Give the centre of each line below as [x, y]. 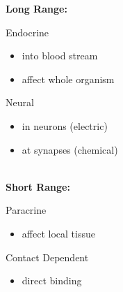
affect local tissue [58, 233]
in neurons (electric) [65, 125]
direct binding [52, 280]
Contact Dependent [47, 257]
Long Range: [36, 8]
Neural [20, 102]
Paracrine [26, 210]
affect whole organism [68, 79]
